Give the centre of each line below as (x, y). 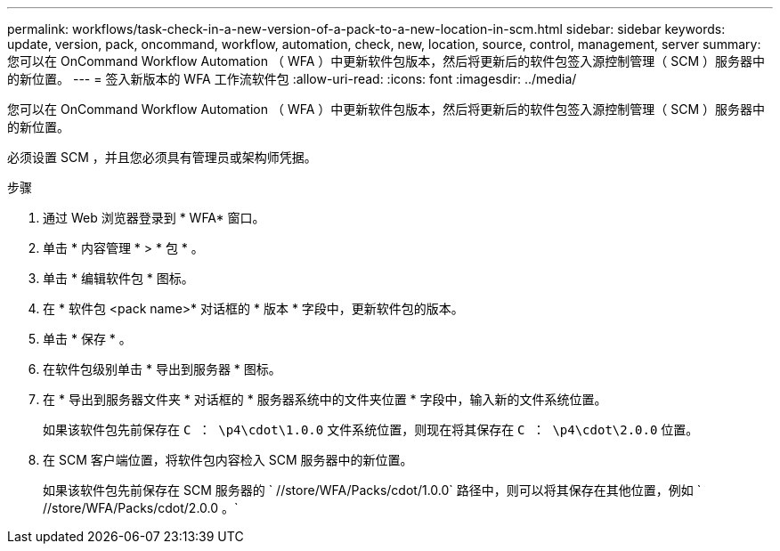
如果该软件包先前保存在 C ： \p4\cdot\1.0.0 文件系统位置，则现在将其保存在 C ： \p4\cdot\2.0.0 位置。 (371, 429)
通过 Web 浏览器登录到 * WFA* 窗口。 (154, 218)
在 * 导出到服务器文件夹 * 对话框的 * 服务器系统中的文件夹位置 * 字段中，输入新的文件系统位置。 (325, 399)
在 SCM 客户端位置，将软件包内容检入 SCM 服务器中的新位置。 (228, 460)
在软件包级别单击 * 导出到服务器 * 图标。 (162, 369)
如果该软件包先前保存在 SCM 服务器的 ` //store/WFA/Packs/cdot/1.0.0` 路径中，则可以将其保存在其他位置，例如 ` (372, 490)
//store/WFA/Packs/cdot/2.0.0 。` (141, 508)
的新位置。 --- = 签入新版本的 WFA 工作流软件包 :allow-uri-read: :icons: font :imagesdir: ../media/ (292, 79)
